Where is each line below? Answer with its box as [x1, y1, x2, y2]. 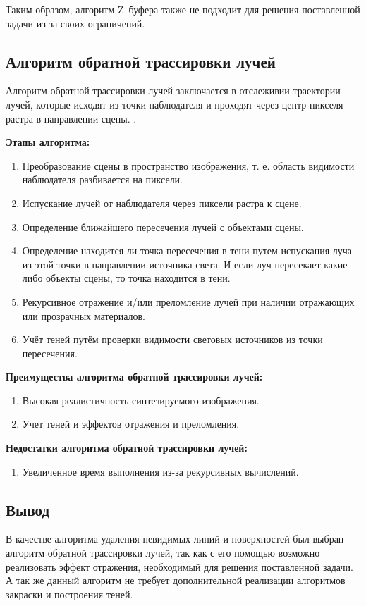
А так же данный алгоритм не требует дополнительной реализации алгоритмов [6, 573, 346, 588]
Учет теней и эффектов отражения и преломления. [22, 416, 240, 431]
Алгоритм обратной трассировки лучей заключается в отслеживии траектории [6, 83, 341, 98]
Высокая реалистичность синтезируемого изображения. [22, 392, 260, 407]
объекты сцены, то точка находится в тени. [46, 271, 231, 285]
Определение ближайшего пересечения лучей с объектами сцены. [22, 219, 304, 234]
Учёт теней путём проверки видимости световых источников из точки [22, 332, 323, 347]
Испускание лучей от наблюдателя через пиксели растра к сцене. [22, 195, 302, 210]
